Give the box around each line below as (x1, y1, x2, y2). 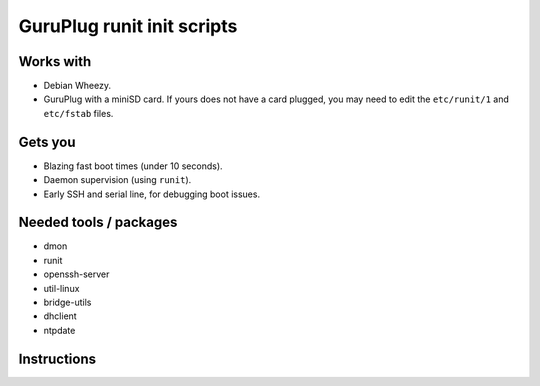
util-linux (43, 282, 80, 294)
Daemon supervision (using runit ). (43, 174, 192, 186)
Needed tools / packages (18, 214, 178, 231)
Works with (18, 53, 92, 70)
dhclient (43, 310, 77, 322)
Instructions (18, 350, 97, 367)
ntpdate (43, 324, 76, 336)
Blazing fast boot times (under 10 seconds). (43, 160, 224, 172)
